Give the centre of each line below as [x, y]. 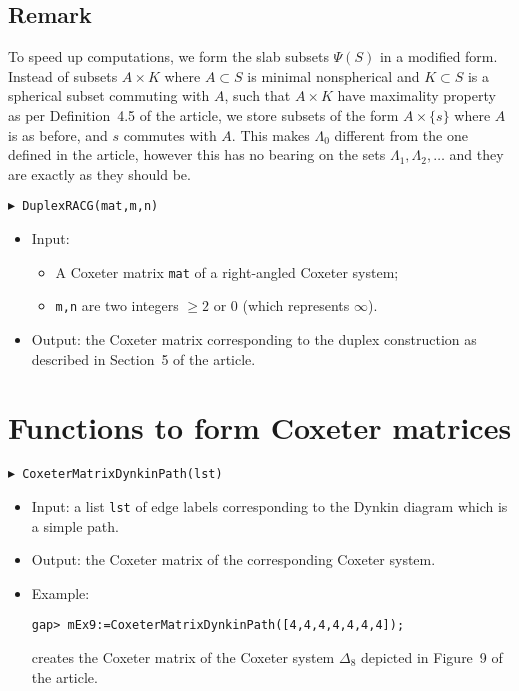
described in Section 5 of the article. [143, 358]
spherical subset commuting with [109, 95]
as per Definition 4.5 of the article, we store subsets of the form [203, 114]
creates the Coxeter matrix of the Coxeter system [183, 656]
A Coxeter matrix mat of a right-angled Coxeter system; [227, 271]
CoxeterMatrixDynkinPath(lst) [122, 474]
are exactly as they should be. [99, 173]
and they [476, 154]
